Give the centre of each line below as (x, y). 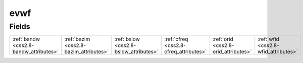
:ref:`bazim (77, 39)
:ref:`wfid (269, 39)
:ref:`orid (223, 39)
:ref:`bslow (127, 39)
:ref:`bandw (26, 39)
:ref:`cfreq (176, 39)
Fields (20, 26)
